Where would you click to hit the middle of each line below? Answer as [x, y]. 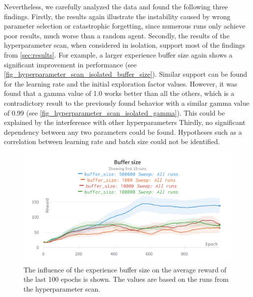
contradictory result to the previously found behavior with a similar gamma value [127, 103]
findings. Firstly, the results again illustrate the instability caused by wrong [117, 16]
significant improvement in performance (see [70, 64]
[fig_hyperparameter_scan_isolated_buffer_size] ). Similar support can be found [126, 74]
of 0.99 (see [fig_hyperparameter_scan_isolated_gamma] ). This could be [114, 112]
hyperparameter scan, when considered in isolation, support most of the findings [125, 45]
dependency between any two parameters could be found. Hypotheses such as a [123, 132]
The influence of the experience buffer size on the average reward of [125, 269]
